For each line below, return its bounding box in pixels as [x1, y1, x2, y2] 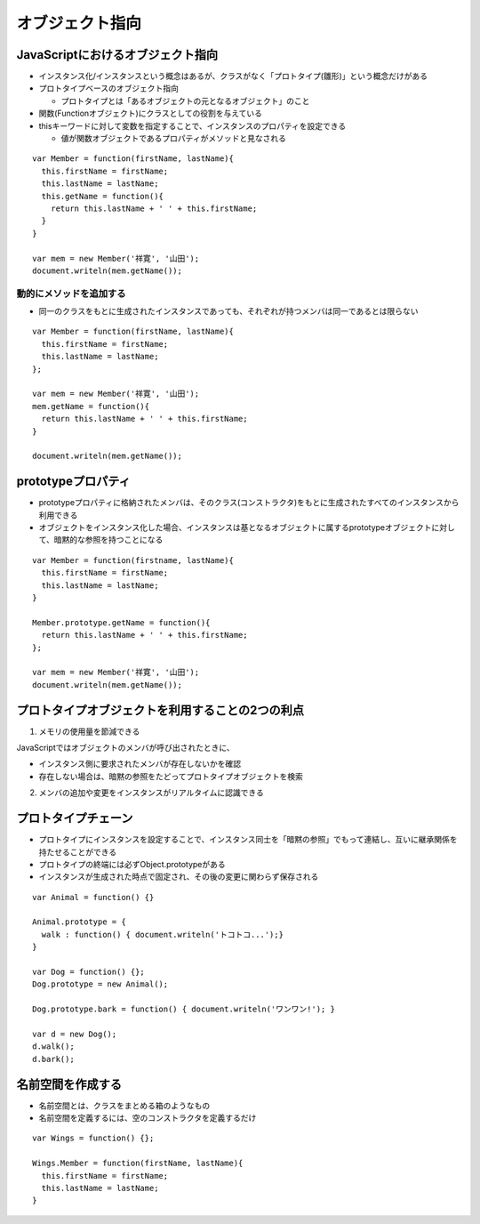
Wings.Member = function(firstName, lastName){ [32, 1158, 244, 1169]
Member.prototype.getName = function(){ [32, 617, 211, 627]
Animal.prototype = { [32, 917, 126, 927]
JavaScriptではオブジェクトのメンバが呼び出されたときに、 [16, 743, 235, 753]
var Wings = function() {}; [32, 1133, 155, 1143]
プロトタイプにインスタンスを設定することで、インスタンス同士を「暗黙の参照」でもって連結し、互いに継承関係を [38, 834, 458, 845]
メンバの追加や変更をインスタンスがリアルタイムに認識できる [38, 787, 264, 798]
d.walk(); [32, 1042, 75, 1051]
